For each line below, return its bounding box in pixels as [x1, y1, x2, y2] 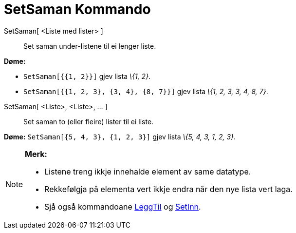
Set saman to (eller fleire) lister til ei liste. [23, 117, 154, 126]
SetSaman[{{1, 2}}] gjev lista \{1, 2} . [23, 72, 151, 80]
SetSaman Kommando [4, 1, 151, 18]
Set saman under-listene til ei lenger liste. [23, 41, 156, 50]
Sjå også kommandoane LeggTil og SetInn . [44, 201, 201, 212]
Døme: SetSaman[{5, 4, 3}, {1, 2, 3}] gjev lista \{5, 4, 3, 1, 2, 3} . [4, 132, 236, 141]
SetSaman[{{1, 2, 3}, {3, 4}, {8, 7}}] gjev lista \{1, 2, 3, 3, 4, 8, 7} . [23, 87, 268, 96]
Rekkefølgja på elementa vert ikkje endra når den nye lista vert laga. [44, 184, 293, 194]
